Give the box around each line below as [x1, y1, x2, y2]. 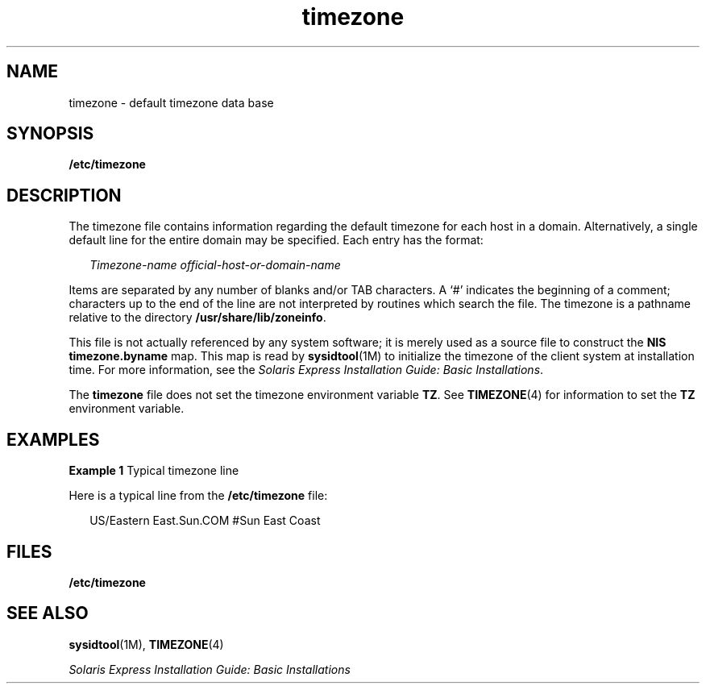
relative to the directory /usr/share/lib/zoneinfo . [69, 310, 326, 325]
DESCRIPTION [6, 185, 122, 206]
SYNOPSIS [6, 123, 94, 144]
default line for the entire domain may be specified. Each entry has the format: [69, 233, 484, 247]
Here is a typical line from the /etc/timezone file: [69, 488, 328, 503]
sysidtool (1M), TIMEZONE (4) [69, 637, 224, 651]
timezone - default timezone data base [69, 95, 274, 110]
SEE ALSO [6, 603, 89, 624]
